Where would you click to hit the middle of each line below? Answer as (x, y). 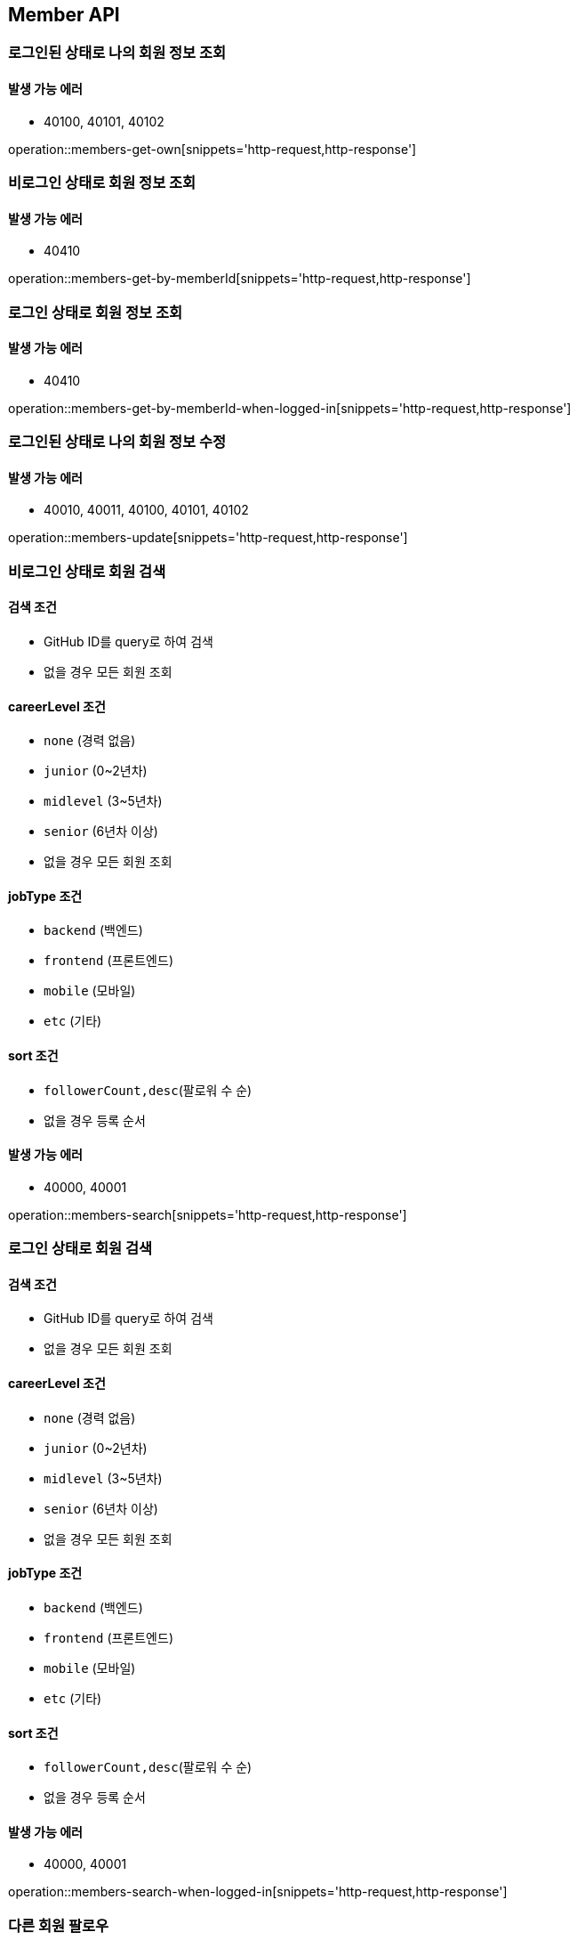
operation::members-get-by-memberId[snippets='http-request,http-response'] (240, 279)
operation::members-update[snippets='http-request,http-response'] (208, 538)
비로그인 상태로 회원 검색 (87, 571)
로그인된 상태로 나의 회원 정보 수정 (117, 442)
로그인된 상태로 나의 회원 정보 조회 (117, 53)
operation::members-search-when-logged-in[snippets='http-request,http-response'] (258, 1892)
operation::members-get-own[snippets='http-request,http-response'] (212, 149)
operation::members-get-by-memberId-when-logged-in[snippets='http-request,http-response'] (290, 408)
